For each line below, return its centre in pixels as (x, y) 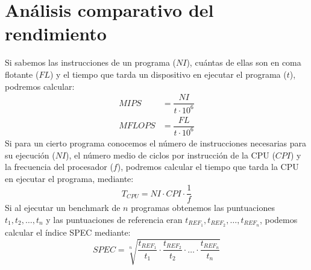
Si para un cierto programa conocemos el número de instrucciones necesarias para (155, 143)
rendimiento (56, 33)
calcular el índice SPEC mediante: (68, 232)
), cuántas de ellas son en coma (244, 62)
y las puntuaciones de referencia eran (114, 219)
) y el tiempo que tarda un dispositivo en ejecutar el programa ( (168, 74)
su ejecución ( (30, 155)
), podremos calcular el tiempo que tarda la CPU (208, 167)
